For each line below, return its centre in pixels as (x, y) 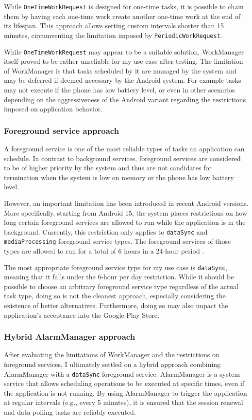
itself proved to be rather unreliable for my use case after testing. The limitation (124, 61)
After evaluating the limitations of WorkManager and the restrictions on (112, 355)
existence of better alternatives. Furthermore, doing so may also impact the (116, 305)
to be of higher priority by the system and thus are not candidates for (108, 168)
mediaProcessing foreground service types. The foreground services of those (118, 241)
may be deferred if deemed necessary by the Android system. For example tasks (123, 80)
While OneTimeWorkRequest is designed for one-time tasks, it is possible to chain (124, 6)
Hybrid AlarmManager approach (70, 337)
